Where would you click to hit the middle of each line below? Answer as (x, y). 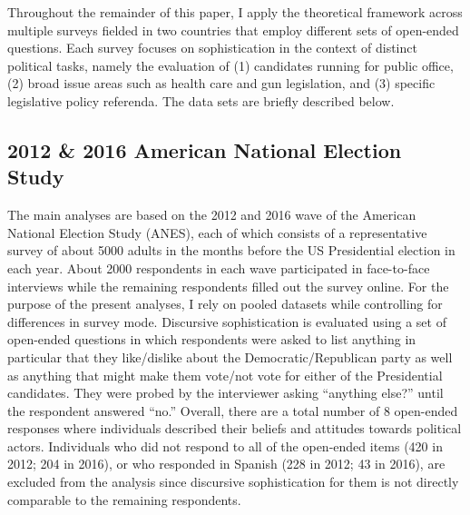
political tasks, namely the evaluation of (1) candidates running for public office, (230, 65)
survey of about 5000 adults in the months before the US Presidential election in (231, 250)
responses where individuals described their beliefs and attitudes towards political (235, 428)
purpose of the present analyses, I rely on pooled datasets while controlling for (225, 304)
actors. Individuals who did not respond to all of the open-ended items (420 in (225, 446)
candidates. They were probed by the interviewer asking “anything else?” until (225, 393)
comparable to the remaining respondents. (124, 499)
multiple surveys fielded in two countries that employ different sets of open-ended (233, 30)
